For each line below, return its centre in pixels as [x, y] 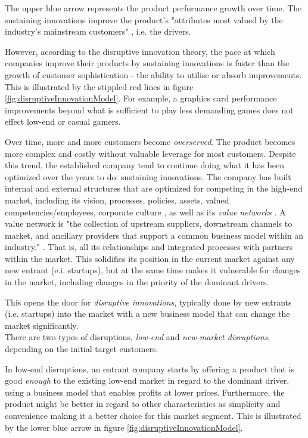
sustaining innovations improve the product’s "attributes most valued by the [144, 19]
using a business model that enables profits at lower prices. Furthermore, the [145, 392]
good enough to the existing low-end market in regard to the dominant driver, [147, 380]
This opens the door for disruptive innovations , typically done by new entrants [148, 302]
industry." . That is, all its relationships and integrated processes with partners [149, 247]
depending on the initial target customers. [82, 349]
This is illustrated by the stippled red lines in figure [99, 86]
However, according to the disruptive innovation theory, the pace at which [140, 51]
